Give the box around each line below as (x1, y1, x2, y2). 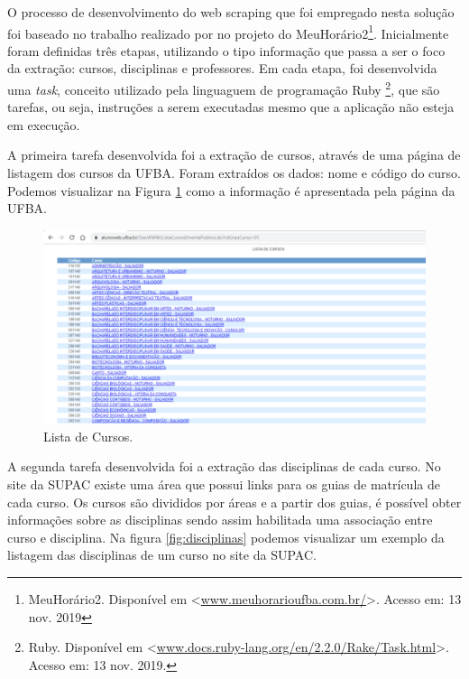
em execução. (7, 115, 80, 134)
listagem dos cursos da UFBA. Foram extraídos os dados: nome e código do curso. (7, 163, 461, 182)
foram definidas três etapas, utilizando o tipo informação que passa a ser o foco (7, 41, 446, 60)
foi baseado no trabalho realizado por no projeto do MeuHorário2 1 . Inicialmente (7, 21, 449, 42)
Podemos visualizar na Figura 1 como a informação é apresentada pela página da (7, 181, 455, 200)
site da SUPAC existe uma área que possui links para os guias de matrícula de (7, 475, 440, 494)
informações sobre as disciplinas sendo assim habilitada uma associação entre (7, 510, 433, 529)
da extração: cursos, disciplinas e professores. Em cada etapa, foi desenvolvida (7, 59, 437, 78)
